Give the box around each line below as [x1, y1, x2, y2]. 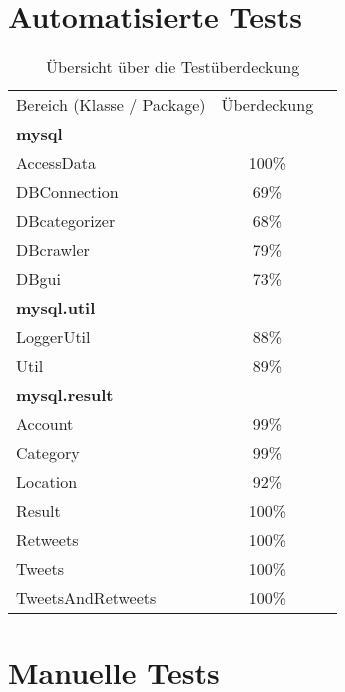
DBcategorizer [16, 209, 116, 233]
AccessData [16, 151, 96, 175]
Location [16, 470, 78, 494]
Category [16, 441, 80, 465]
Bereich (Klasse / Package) [16, 93, 206, 117]
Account [16, 412, 74, 436]
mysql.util [16, 296, 96, 320]
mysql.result [16, 383, 114, 407]
